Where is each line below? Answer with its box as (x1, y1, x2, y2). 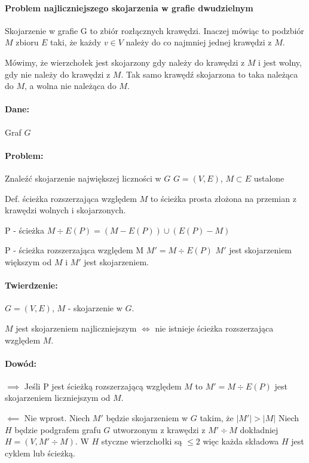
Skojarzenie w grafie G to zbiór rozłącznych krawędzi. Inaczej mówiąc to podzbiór (5, 24, 304, 36)
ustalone (253, 171, 284, 184)
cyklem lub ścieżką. (5, 446, 75, 459)
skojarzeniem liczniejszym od (5, 391, 111, 404)
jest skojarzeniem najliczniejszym (16, 321, 137, 334)
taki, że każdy (50, 36, 102, 48)
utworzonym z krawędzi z (113, 423, 206, 436)
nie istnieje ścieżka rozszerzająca (155, 321, 274, 334)
